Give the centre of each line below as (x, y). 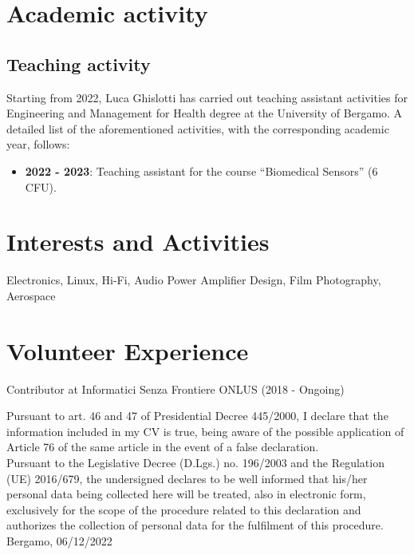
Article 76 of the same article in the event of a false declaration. (163, 447)
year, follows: (38, 144)
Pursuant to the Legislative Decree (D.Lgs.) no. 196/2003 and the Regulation (195, 462)
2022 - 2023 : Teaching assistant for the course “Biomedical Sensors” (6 (201, 170)
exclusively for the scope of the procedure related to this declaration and (184, 509)
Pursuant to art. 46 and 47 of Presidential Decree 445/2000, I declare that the (197, 416)
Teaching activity (79, 63)
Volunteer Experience (128, 350)
